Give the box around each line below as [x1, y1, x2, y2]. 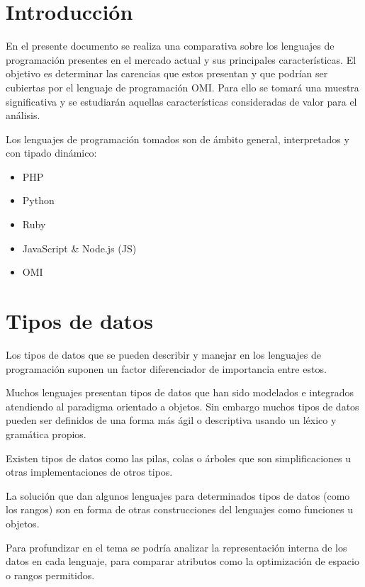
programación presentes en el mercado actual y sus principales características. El [6, 52, 356, 67]
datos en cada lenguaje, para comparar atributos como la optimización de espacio [6, 554, 359, 569]
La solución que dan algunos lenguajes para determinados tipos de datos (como [6, 488, 350, 503]
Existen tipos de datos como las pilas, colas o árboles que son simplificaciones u [6, 450, 352, 465]
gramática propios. [6, 426, 86, 441]
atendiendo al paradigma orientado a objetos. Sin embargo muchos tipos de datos [6, 398, 359, 413]
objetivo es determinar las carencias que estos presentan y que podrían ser [6, 66, 328, 81]
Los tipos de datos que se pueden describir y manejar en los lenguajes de [6, 347, 321, 362]
